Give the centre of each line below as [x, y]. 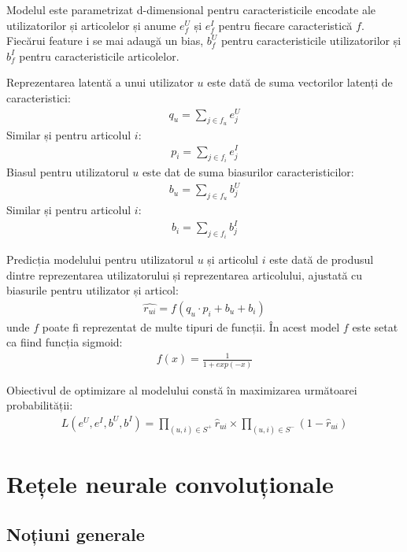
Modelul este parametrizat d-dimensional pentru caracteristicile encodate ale [191, 9]
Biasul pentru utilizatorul [68, 172]
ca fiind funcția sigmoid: [65, 342]
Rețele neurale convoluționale [170, 484]
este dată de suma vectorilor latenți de [300, 82]
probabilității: [40, 405]
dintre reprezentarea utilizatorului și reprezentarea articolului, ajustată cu [185, 274]
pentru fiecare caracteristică [285, 25]
